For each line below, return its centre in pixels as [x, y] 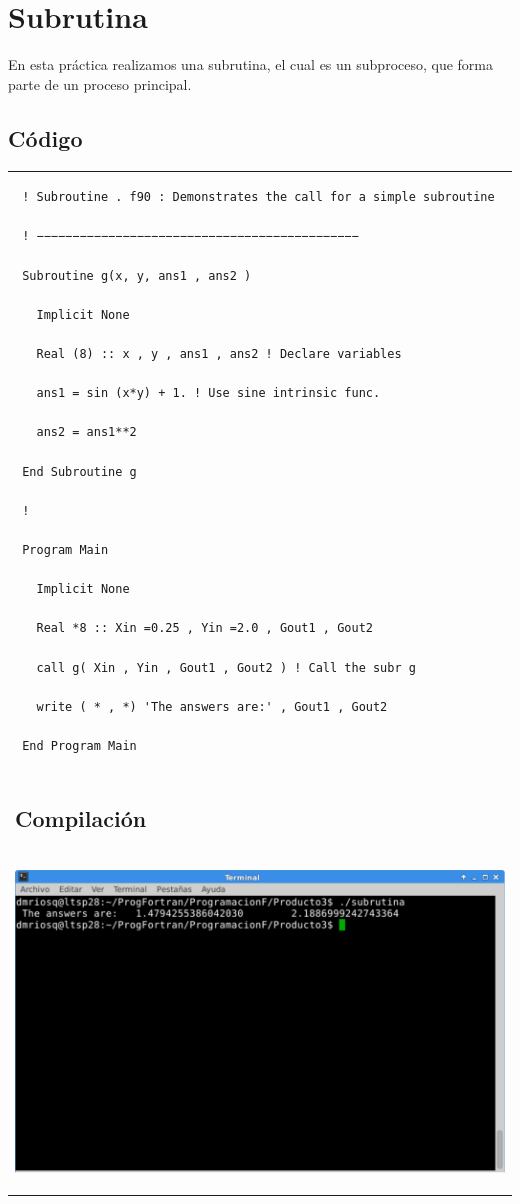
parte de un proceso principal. [100, 83]
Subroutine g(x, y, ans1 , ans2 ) [137, 275]
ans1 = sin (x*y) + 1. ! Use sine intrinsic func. [208, 393]
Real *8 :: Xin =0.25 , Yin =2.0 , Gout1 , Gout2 [204, 628]
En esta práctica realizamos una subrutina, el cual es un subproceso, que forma [251, 64]
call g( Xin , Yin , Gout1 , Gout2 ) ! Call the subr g [226, 667]
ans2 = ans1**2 [86, 432]
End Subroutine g [79, 471]
